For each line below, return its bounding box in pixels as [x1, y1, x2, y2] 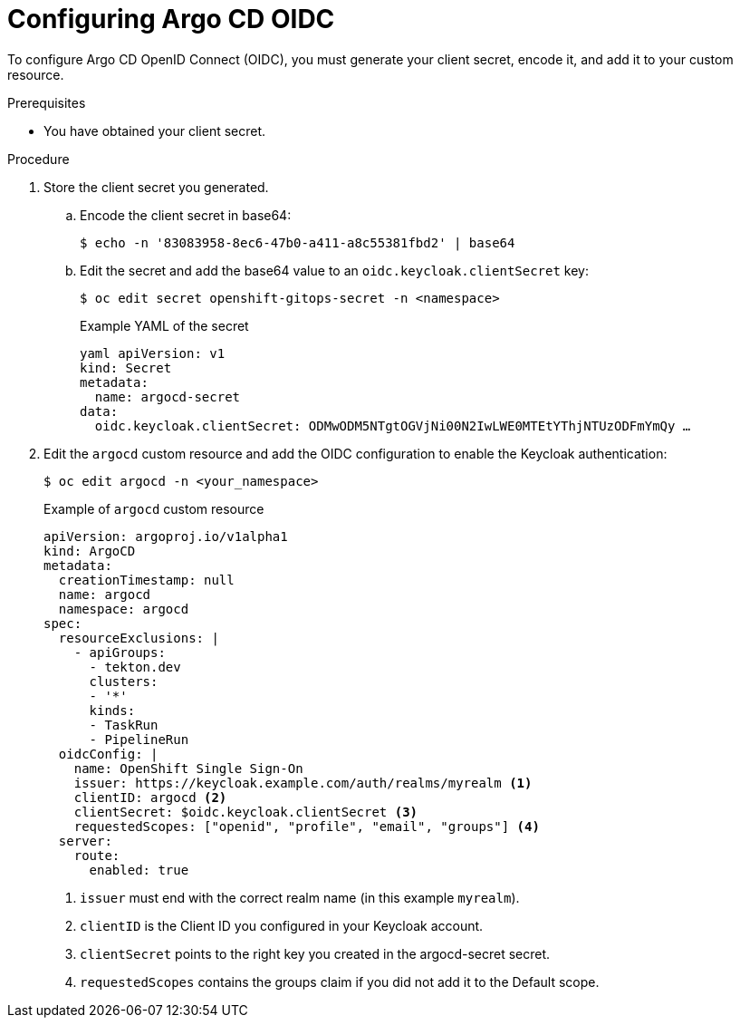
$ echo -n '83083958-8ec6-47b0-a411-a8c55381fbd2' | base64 [80, 235, 515, 250]
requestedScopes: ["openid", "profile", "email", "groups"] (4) [73, 818, 540, 834]
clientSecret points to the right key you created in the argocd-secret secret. [80, 945, 551, 962]
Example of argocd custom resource [43, 500, 264, 517]
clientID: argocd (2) [73, 789, 227, 805]
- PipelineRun [89, 731, 189, 747]
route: [73, 847, 120, 863]
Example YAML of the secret [80, 317, 249, 334]
